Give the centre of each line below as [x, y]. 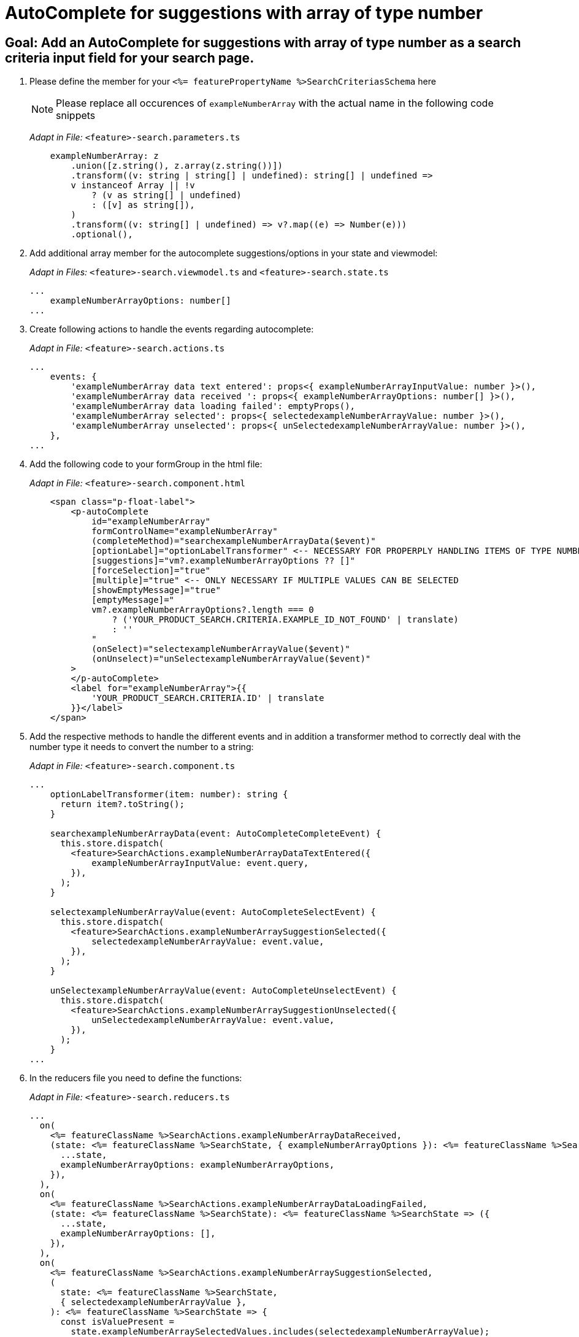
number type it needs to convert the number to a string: [142, 747]
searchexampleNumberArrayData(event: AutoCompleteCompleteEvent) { [216, 834]
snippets [76, 116]
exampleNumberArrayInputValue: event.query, [200, 863]
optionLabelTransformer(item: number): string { [169, 795]
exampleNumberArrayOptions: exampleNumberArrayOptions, [197, 1165]
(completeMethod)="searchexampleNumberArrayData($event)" [234, 541]
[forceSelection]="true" [151, 571]
